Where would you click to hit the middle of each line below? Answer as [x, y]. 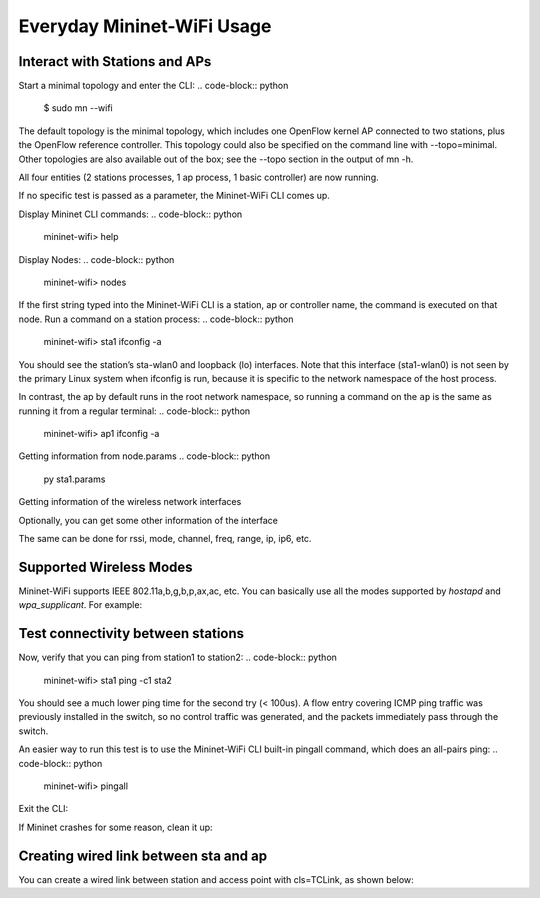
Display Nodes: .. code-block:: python [96, 259]
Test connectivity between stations [131, 633]
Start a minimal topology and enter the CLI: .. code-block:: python [153, 86]
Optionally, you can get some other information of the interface [148, 520]
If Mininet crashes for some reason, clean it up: [116, 827]
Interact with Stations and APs [115, 61]
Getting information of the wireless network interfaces [130, 502]
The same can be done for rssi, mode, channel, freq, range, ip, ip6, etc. [165, 539]
